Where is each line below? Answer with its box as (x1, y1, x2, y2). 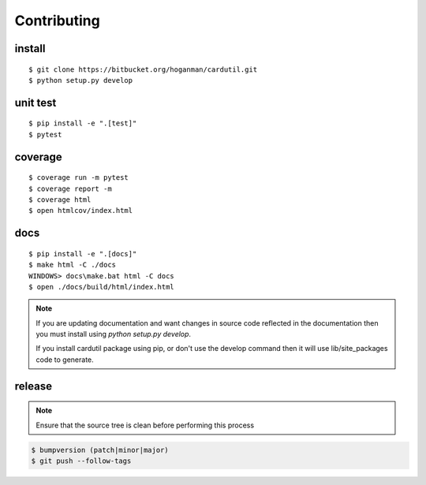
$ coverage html (28, 195, 92, 204)
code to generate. (35, 355, 94, 364)
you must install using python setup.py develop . (35, 330, 192, 339)
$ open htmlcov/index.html (28, 206, 133, 215)
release (14, 379, 53, 393)
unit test (14, 95, 57, 110)
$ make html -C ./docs (28, 260, 117, 270)
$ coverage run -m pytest (28, 173, 129, 182)
